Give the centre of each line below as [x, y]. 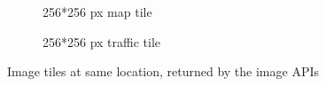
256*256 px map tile [97, 12]
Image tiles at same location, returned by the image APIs [163, 71]
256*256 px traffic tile [102, 41]
